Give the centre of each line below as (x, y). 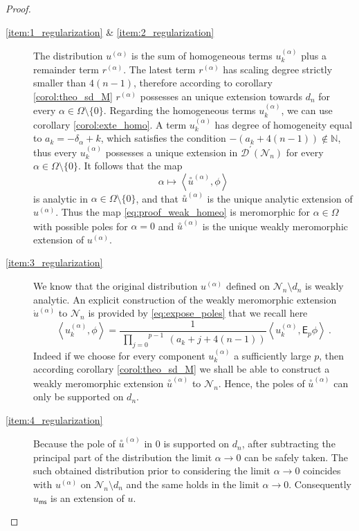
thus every (55, 152)
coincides (322, 471)
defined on (248, 286)
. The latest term (159, 69)
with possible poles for (81, 226)
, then (331, 355)
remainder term (66, 69)
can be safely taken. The (296, 457)
